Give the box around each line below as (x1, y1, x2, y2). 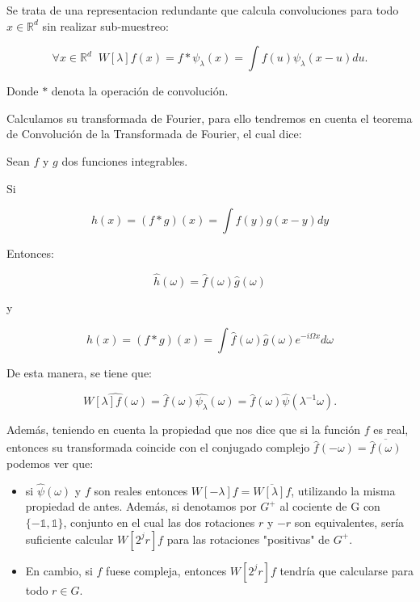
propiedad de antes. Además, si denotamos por (25, 498, 257, 515)
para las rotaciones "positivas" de (166, 530, 330, 547)
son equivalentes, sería (294, 514, 405, 530)
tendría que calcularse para (279, 562, 414, 579)
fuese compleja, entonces (106, 562, 227, 579)
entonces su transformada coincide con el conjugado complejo (6, 439, 310, 456)
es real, (373, 421, 409, 438)
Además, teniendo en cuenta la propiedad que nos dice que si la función (6, 421, 361, 438)
